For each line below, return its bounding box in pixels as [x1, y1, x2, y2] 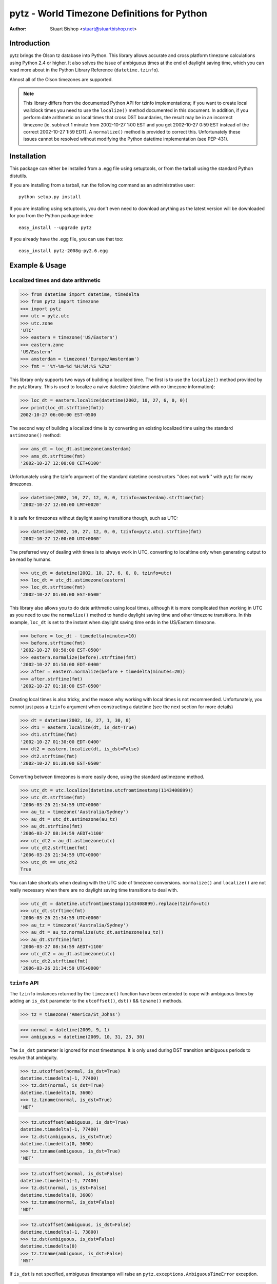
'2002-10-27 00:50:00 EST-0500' [20, 647, 102, 653]
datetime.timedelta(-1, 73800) [20, 1229, 100, 1235]
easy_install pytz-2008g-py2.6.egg [18, 248, 108, 254]
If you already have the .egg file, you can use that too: [9, 236, 124, 242]
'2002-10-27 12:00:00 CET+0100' [20, 460, 102, 466]
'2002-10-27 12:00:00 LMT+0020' [20, 501, 102, 507]
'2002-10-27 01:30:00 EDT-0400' [20, 739, 102, 745]
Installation [9, 152, 46, 161]
